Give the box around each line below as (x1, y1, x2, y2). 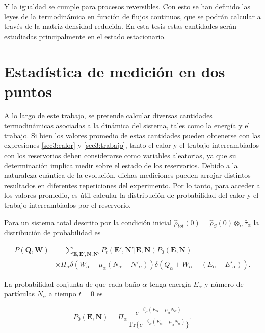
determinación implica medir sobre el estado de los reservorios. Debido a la (4, 160, 238, 170)
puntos (4, 80, 52, 101)
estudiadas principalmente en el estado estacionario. (4, 31, 166, 41)
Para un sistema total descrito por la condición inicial (4, 217, 172, 227)
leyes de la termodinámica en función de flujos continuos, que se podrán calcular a (4, 11, 261, 21)
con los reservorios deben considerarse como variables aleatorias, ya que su (4, 150, 236, 161)
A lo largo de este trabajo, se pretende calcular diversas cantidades (4, 110, 213, 120)
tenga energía (149, 278, 191, 289)
